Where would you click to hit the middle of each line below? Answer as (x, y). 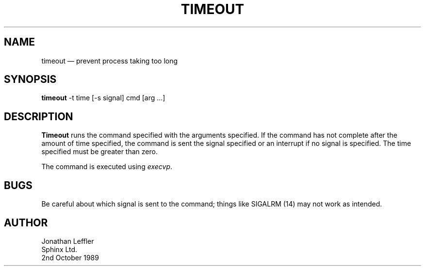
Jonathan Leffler (68, 241)
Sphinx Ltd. (59, 249)
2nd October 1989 (70, 257)
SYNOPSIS (30, 79)
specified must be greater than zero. (99, 152)
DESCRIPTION (39, 116)
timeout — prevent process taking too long (110, 61)
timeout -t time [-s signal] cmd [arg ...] (103, 98)
